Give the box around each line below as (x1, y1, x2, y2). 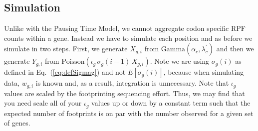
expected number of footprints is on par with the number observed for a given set (4, 108, 254, 118)
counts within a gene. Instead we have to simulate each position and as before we (4, 32, 253, 43)
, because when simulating (163, 67, 244, 77)
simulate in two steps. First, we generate (4, 43, 128, 54)
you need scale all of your (4, 98, 82, 108)
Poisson (61, 58, 85, 66)
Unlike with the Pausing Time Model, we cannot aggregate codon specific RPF (4, 23, 246, 33)
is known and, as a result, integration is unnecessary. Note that (35, 78, 229, 88)
